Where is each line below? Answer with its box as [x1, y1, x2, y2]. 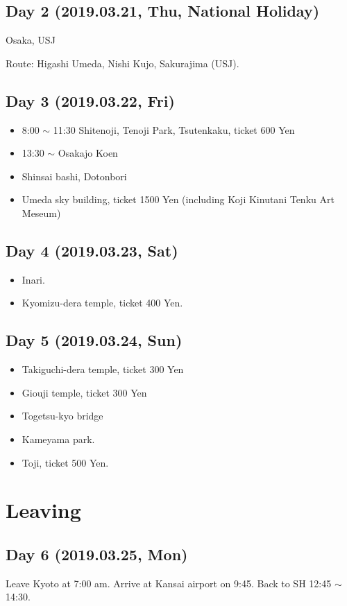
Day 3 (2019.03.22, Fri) [6, 89, 175, 111]
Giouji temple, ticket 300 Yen [22, 385, 147, 399]
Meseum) [22, 205, 61, 220]
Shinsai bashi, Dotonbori [22, 168, 127, 183]
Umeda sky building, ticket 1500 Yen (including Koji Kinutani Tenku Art [22, 192, 335, 207]
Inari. [22, 272, 45, 286]
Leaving [6, 496, 81, 524]
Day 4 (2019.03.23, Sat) [6, 239, 178, 261]
